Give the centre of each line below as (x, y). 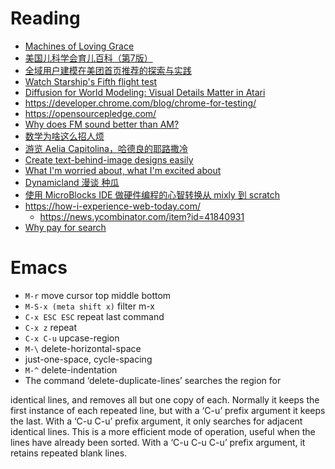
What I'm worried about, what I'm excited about (123, 170)
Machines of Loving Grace (79, 46)
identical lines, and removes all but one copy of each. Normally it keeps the (165, 399)
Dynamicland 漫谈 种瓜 (72, 182)
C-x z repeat (51, 327)
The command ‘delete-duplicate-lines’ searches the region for (153, 380)
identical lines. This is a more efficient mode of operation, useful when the (163, 431)
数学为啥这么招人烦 (64, 136)
